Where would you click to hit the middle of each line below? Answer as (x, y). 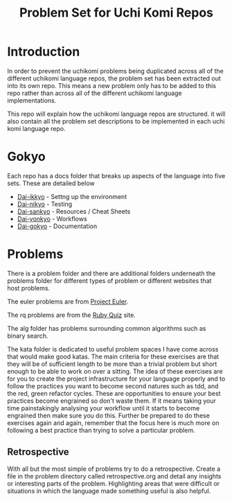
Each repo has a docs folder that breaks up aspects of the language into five (116, 175)
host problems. (29, 288)
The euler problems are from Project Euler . (68, 301)
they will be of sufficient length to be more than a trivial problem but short (112, 364)
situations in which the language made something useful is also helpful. (109, 491)
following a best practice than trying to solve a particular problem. (101, 430)
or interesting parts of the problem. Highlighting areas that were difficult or (114, 483)
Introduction (44, 52)
